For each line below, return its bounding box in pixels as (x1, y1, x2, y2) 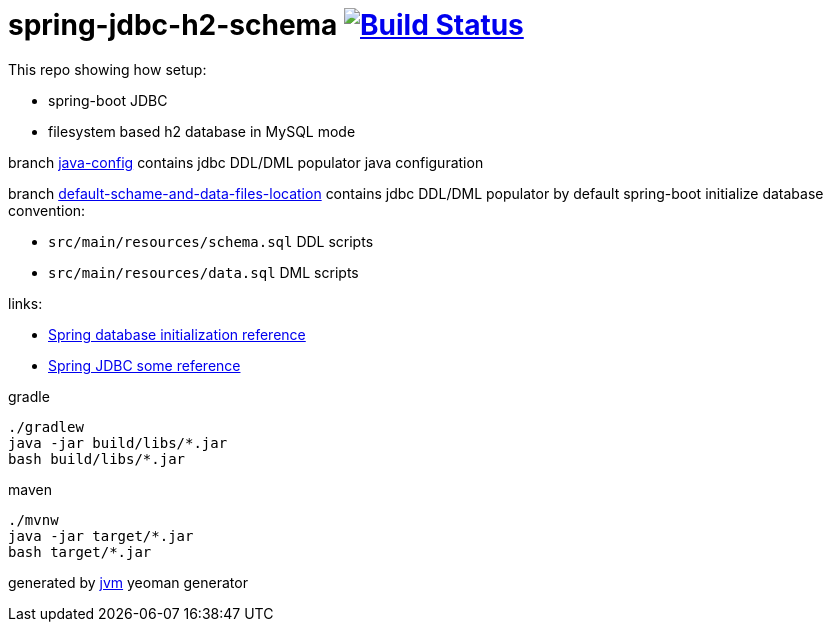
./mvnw (8, 511, 59, 528)
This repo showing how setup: (8, 60, 207, 78)
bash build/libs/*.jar (8, 450, 186, 467)
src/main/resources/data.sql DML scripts (48, 263, 359, 281)
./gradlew (8, 418, 84, 435)
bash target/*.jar (8, 543, 152, 560)
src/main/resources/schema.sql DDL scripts (48, 232, 374, 250)
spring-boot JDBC (48, 91, 168, 109)
